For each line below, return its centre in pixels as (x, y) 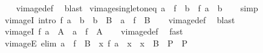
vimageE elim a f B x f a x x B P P (96, 43)
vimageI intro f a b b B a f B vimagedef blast (120, 19)
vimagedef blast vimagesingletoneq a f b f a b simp (137, 8)
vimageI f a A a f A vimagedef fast (94, 31)
